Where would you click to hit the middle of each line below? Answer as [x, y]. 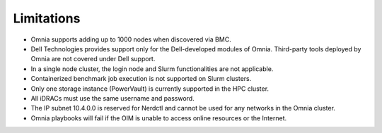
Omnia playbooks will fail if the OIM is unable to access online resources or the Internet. [159, 118]
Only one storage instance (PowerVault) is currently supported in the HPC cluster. [150, 89]
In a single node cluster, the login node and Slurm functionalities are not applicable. [152, 69]
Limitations [47, 18]
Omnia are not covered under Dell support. [93, 59]
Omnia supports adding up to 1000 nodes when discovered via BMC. [131, 39]
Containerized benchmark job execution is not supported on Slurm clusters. [141, 79]
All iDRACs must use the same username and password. [112, 98]
